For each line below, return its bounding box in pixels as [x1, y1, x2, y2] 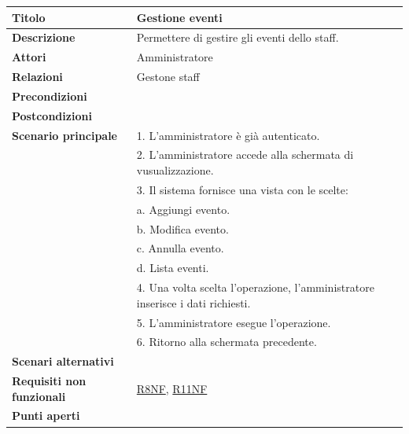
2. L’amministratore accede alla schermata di [136, 146, 354, 163]
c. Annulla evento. [136, 240, 224, 256]
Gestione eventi [136, 9, 223, 25]
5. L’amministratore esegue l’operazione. [136, 314, 331, 330]
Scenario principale [12, 127, 117, 143]
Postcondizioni [12, 107, 92, 123]
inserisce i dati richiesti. [136, 294, 251, 311]
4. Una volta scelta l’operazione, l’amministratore [136, 279, 374, 296]
